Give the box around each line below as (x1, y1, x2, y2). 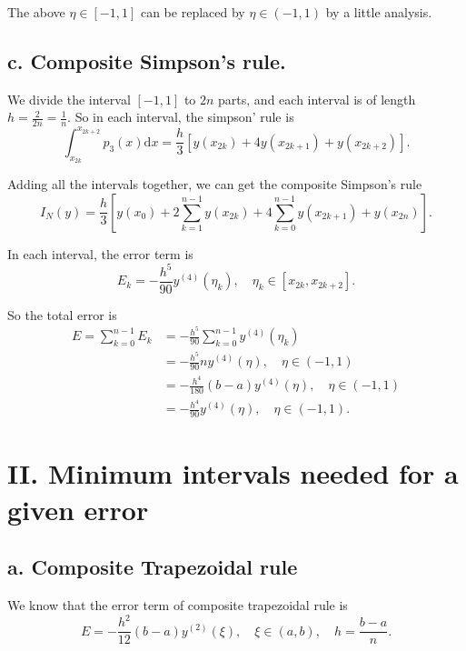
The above (7, 3, 65, 21)
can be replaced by (140, 3, 245, 21)
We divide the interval (7, 89, 131, 108)
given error (7, 490, 149, 527)
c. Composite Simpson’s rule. (7, 46, 286, 75)
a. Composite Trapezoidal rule (7, 553, 298, 581)
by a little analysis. (325, 3, 432, 21)
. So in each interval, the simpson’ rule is (67, 107, 294, 126)
